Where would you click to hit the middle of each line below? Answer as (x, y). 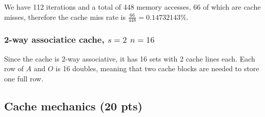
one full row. (24, 78)
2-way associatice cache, (54, 39)
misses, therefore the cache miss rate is (65, 17)
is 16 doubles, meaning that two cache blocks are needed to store (157, 68)
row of (14, 68)
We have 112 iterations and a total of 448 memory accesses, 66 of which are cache (132, 7)
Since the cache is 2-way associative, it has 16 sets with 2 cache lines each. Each (130, 58)
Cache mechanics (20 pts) (73, 106)
